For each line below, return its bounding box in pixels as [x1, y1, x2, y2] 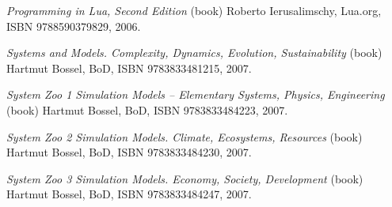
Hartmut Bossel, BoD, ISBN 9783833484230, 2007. [6, 144, 252, 160]
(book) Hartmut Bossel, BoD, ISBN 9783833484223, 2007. [6, 101, 288, 118]
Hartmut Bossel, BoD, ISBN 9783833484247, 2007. [6, 186, 252, 202]
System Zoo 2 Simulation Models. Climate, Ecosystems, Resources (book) [6, 128, 363, 145]
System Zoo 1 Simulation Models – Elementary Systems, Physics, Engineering [6, 86, 385, 103]
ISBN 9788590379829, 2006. [6, 17, 141, 34]
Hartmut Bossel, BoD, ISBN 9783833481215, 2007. [6, 59, 252, 76]
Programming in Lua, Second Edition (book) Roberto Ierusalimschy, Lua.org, [6, 2, 382, 18]
